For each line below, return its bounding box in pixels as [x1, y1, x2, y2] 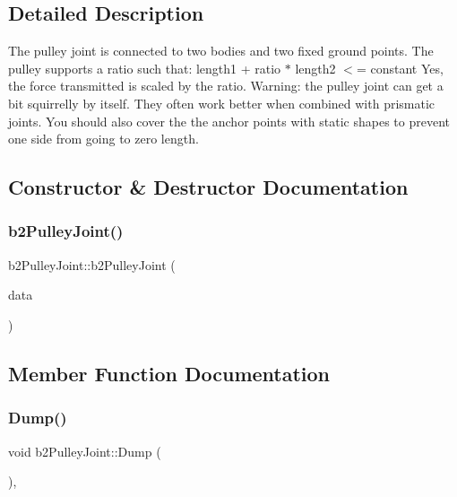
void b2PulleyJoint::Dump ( [8, 441, 161, 460]
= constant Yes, [356, 58, 444, 77]
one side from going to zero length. [8, 129, 199, 148]
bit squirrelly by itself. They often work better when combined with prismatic [8, 93, 435, 112]
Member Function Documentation [8, 359, 331, 387]
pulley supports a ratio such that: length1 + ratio [8, 58, 281, 77]
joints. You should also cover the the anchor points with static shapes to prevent [8, 111, 450, 130]
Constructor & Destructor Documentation [8, 173, 409, 201]
